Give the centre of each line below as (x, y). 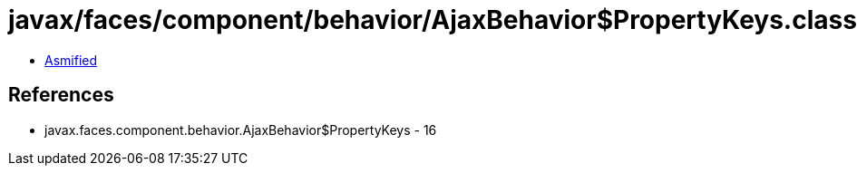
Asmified (71, 60)
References (61, 95)
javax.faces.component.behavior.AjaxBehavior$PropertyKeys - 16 (241, 130)
